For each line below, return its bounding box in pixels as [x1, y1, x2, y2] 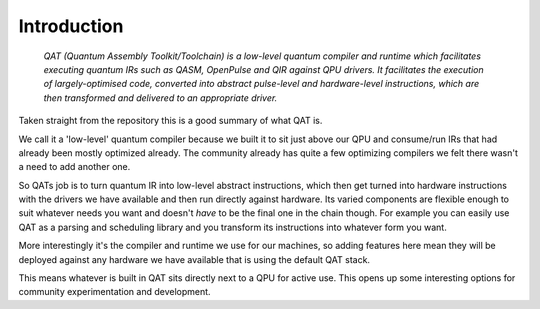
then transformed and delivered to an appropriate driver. [43, 91, 278, 104]
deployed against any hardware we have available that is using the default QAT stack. [18, 253, 370, 265]
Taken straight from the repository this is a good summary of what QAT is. [18, 115, 323, 127]
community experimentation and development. [18, 286, 211, 298]
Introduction [18, 15, 124, 37]
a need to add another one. [18, 161, 131, 173]
